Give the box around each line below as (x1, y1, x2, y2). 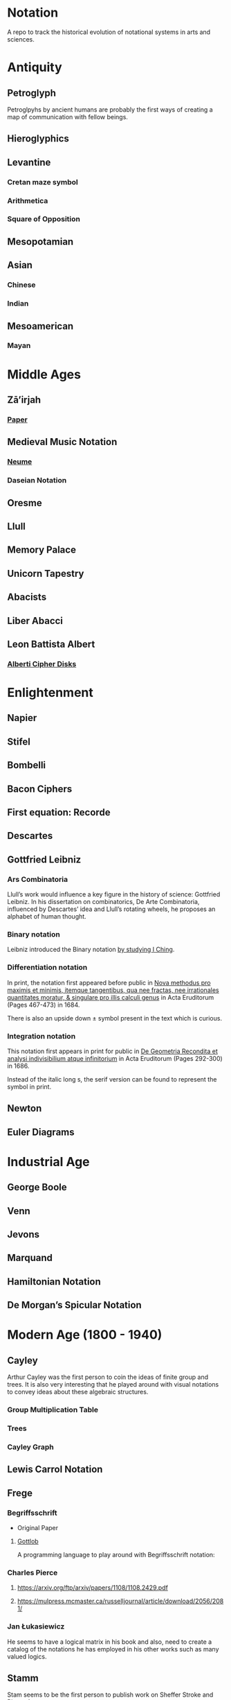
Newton (7, 1102, 42, 1114)
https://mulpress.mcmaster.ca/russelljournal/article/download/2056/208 (17, 1597, 224, 1606)
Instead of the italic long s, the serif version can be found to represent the (7, 1075, 217, 1083)
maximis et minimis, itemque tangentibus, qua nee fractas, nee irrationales (7, 986, 219, 994)
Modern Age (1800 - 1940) (7, 1327, 163, 1343)
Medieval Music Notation (7, 436, 118, 448)
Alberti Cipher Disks (7, 659, 77, 668)
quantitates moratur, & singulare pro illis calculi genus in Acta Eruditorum (7, 993, 214, 1001)
